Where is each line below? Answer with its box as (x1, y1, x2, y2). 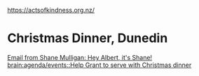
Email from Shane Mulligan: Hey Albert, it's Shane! (7, 53, 153, 61)
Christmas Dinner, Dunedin (7, 31, 168, 46)
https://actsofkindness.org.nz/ (7, 6, 95, 14)
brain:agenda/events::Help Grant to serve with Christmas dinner (7, 61, 192, 69)
